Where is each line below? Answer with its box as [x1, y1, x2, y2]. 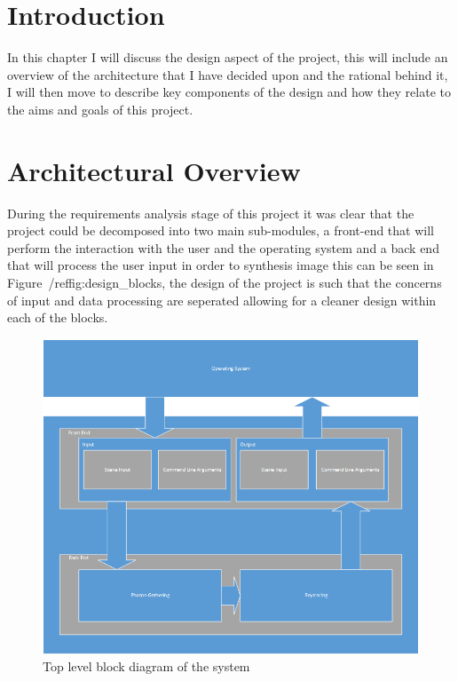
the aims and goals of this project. [7, 99, 193, 118]
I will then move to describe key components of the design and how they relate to [7, 83, 451, 101]
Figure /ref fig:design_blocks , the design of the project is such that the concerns [7, 273, 442, 291]
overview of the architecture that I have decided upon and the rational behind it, [7, 65, 448, 83]
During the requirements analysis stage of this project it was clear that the [7, 203, 415, 222]
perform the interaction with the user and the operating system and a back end [7, 238, 439, 257]
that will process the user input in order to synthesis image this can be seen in [7, 256, 434, 274]
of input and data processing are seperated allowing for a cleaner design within [7, 290, 437, 309]
